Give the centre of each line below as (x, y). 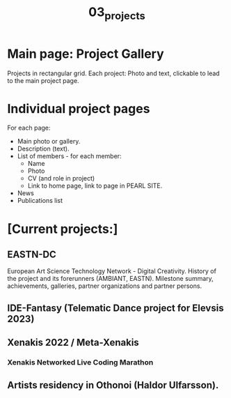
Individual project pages (79, 108)
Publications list (40, 201)
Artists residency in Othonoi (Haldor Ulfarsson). (113, 385)
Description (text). (43, 149)
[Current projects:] (63, 229)
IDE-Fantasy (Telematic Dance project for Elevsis (115, 308)
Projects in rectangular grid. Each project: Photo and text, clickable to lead (114, 73)
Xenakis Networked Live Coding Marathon (80, 362)
